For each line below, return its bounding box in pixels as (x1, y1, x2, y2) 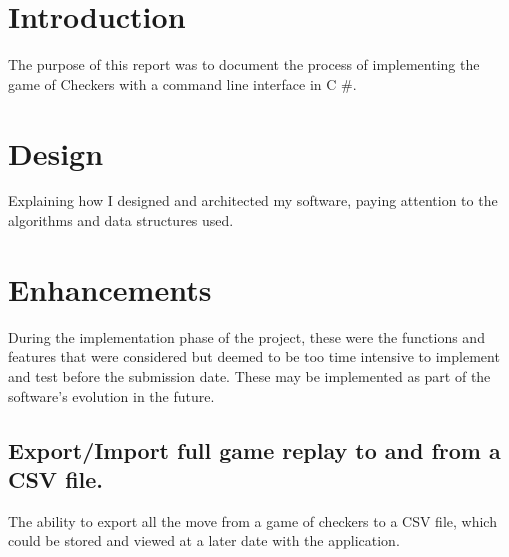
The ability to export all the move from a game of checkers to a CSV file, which (8, 510, 497, 531)
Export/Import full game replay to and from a (8, 434, 501, 465)
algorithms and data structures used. (8, 210, 234, 231)
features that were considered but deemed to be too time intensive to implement (8, 346, 500, 367)
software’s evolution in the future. (8, 385, 215, 406)
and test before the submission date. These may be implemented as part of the (8, 365, 491, 386)
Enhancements (8, 268, 212, 309)
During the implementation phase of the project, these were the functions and (8, 326, 485, 347)
